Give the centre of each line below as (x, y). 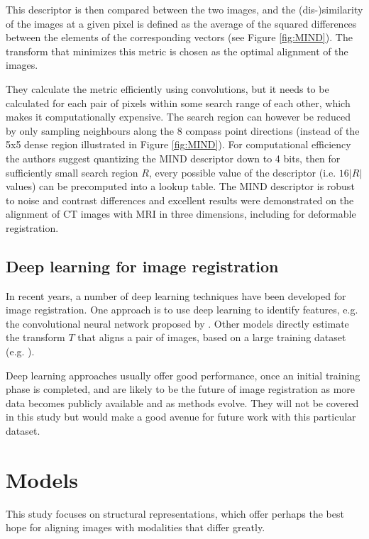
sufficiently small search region (72, 172)
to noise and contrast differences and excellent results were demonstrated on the (180, 200)
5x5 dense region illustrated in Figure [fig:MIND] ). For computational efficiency (178, 144)
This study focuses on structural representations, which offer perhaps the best (175, 513)
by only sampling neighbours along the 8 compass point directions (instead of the (183, 130)
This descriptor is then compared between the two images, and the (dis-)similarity (184, 9)
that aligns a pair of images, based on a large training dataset (212, 337)
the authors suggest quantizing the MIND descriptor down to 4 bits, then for (173, 158)
